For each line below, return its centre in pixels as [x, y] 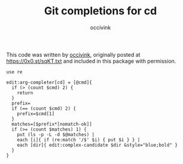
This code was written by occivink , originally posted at [73, 54]
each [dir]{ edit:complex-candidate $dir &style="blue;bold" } [97, 145]
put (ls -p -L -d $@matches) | [56, 134]
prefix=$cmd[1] [36, 114]
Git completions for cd [100, 11]
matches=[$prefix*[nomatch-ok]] [52, 124]
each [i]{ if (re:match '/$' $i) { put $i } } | [79, 140]
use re [14, 72]
